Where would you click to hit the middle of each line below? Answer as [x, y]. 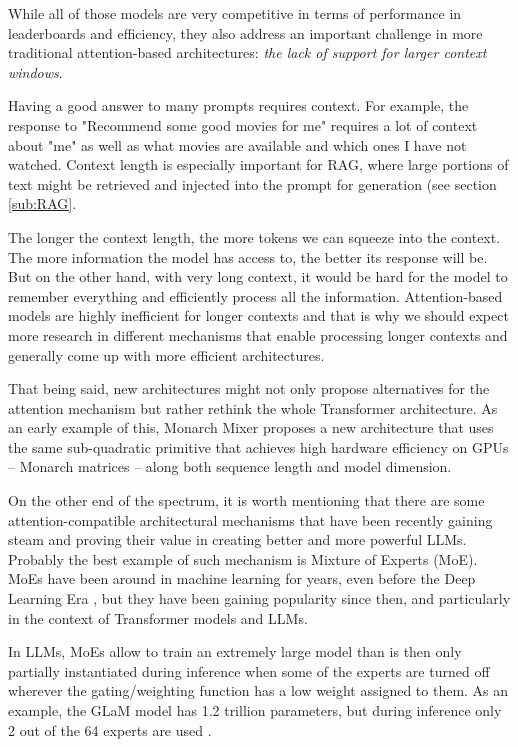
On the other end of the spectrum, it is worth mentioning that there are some [246, 500]
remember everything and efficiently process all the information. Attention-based [255, 295]
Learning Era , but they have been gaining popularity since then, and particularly [259, 598]
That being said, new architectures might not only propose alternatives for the [249, 388]
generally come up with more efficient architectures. [166, 354]
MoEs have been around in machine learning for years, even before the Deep [242, 578]
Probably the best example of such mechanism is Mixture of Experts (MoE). [243, 558]
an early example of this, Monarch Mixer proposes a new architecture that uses [251, 427]
